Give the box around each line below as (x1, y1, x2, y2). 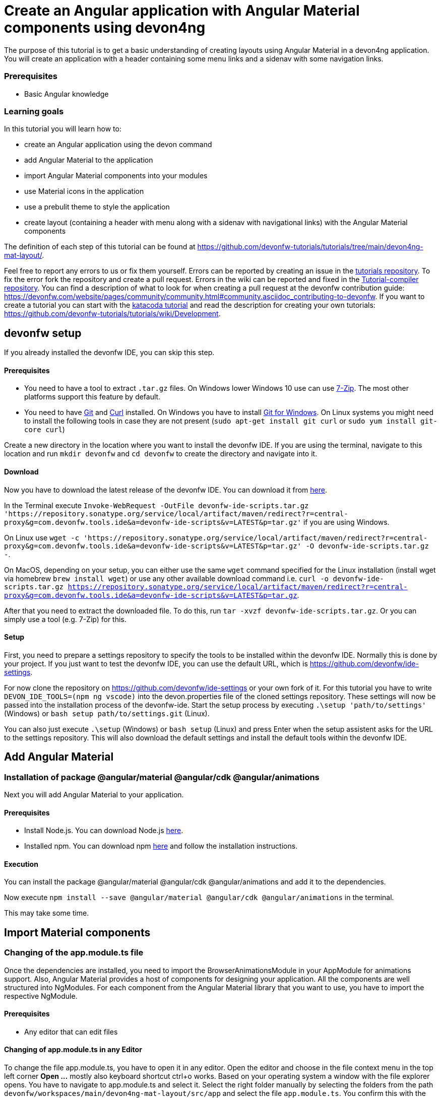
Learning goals (4, 106, 64, 116)
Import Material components (4, 926, 151, 939)
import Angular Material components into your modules (24, 171, 208, 180)
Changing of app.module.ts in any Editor (4, 1045, 142, 1054)
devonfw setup (4, 326, 82, 339)
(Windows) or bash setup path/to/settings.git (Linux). (4, 709, 210, 718)
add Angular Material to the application (24, 156, 153, 165)
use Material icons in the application (24, 187, 144, 196)
